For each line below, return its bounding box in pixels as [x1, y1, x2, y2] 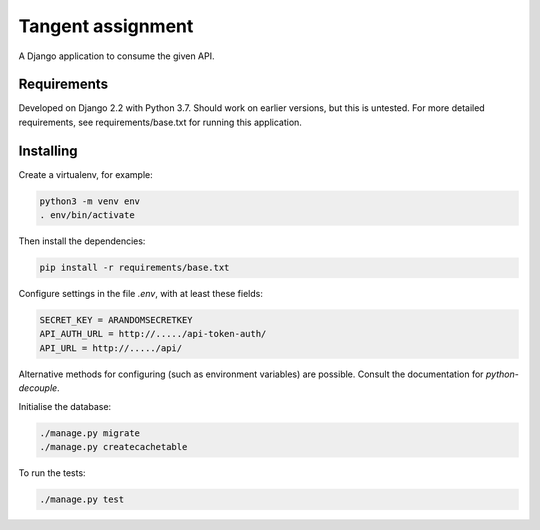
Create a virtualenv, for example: [18, 168, 154, 180]
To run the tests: [18, 466, 86, 479]
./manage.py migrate [39, 427, 140, 439]
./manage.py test [39, 493, 125, 505]
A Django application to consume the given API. [18, 50, 215, 62]
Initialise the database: [18, 400, 112, 412]
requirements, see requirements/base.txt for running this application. [18, 116, 302, 128]
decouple [18, 382, 58, 394]
